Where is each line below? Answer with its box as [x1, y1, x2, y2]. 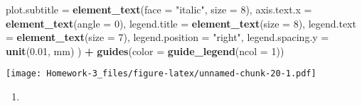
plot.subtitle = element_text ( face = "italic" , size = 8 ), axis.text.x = [6, 2, 312, 16]
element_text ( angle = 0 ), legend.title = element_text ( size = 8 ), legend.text [6, 16, 356, 30]
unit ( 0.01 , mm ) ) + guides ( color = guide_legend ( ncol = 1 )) [6, 43, 284, 58]
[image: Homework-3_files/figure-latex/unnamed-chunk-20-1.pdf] [6, 69, 316, 79]
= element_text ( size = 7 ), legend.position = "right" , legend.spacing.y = [6, 30, 329, 45]
